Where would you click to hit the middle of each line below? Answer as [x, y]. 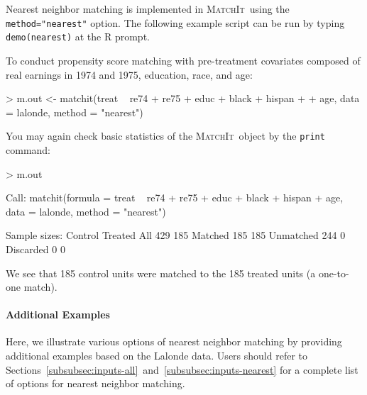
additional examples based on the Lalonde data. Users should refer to [157, 356]
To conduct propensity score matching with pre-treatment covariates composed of [183, 60]
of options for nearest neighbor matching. [95, 383]
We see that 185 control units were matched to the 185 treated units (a [161, 273]
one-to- [334, 273]
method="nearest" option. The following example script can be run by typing [175, 22]
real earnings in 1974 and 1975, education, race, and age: [129, 74]
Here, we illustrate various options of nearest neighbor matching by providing [174, 341]
